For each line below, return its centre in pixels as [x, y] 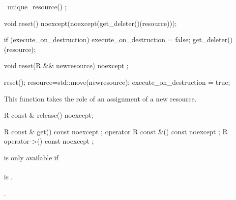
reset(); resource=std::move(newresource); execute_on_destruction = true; [117, 82]
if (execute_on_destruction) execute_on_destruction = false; [97, 39]
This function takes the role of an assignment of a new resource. [100, 98]
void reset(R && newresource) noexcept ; [66, 65]
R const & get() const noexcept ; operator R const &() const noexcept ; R [116, 131]
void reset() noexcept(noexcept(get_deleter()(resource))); [90, 23]
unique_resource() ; [37, 6]
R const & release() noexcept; [49, 115]
